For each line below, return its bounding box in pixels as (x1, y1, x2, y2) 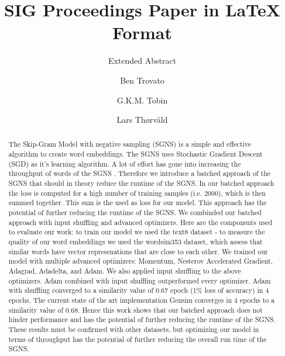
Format (112, 20, 172, 44)
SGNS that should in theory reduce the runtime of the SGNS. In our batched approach (8, 178, 274, 188)
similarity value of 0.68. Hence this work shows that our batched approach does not (8, 305, 263, 314)
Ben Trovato (120, 74, 164, 86)
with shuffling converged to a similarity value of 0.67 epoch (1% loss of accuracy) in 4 (8, 285, 269, 295)
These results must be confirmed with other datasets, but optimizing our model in (8, 324, 259, 334)
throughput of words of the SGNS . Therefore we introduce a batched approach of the (8, 168, 271, 178)
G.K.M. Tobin (116, 94, 168, 106)
